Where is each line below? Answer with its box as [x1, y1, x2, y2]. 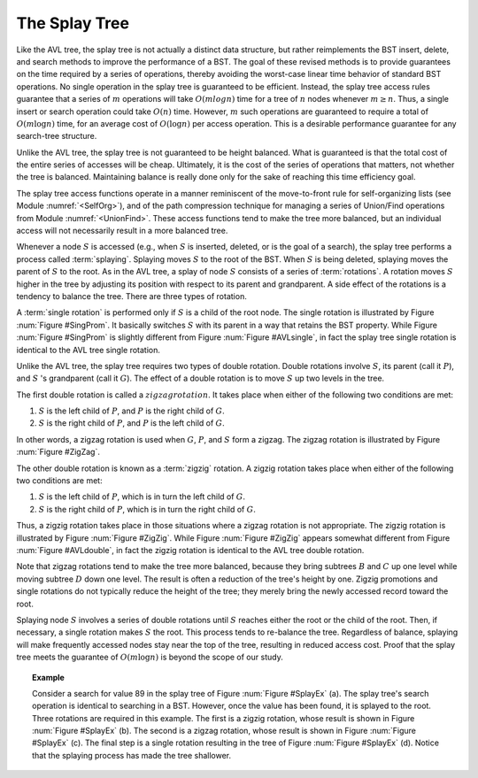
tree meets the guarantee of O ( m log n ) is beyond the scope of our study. [16, 651, 283, 663]
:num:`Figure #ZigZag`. [16, 447, 101, 458]
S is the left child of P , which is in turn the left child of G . [38, 491, 246, 502]
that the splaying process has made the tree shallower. [32, 750, 232, 760]
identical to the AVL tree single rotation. [16, 344, 161, 355]
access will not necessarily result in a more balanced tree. [16, 226, 228, 236]
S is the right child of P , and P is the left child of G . [38, 418, 225, 428]
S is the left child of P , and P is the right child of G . [38, 405, 225, 416]
